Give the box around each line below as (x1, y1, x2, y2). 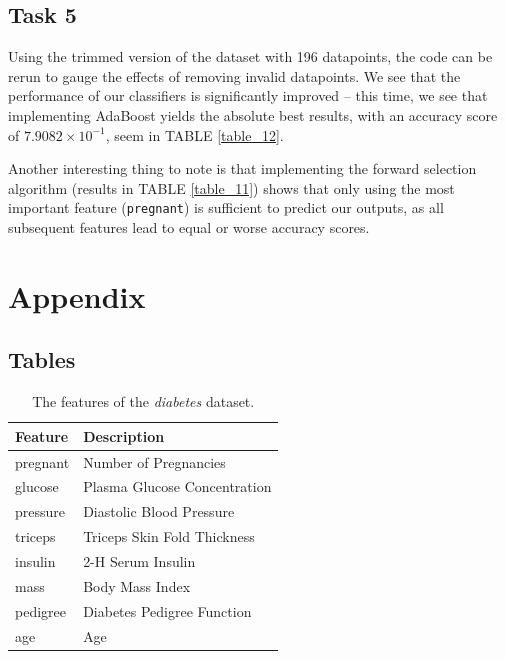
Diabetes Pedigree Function (83, 600, 252, 621)
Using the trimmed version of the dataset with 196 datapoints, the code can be (8, 46, 493, 67)
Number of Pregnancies (83, 451, 226, 472)
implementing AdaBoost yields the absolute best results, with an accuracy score (8, 104, 498, 125)
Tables (8, 344, 76, 375)
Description (83, 425, 165, 446)
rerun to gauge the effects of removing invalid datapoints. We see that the (8, 65, 461, 86)
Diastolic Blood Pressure (83, 501, 235, 522)
